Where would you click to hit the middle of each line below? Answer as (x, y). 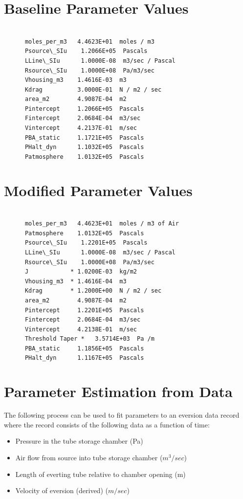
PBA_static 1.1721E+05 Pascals (84, 137)
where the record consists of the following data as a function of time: (107, 424)
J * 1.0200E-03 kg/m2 (81, 272)
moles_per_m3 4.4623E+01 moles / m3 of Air (102, 224)
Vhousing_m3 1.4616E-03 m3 (76, 80)
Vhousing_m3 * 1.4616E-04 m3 (76, 281)
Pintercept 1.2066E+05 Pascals (84, 109)
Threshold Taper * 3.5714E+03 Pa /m (89, 339)
